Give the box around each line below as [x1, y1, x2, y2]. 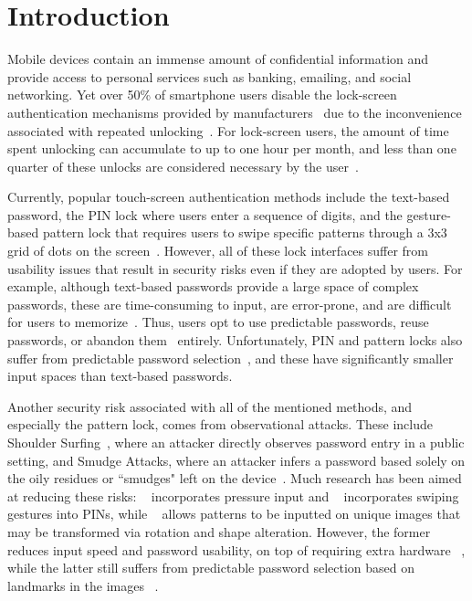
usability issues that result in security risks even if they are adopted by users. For [7, 258, 463, 278]
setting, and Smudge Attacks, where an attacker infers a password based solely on [7, 450, 466, 469]
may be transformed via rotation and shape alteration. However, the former [7, 522, 431, 541]
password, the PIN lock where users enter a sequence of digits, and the [7, 205, 403, 224]
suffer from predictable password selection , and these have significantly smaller [7, 348, 454, 367]
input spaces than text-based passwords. [7, 366, 233, 385]
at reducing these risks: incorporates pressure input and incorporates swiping [7, 486, 459, 505]
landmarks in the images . [7, 575, 159, 595]
